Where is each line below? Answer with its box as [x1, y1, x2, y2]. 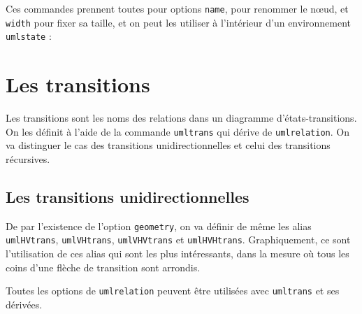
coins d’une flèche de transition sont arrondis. [6, 259, 201, 274]
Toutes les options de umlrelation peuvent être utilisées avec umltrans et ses [6, 283, 340, 298]
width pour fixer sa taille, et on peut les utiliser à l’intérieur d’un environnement [6, 15, 352, 29]
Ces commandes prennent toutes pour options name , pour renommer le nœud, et [6, 1, 349, 15]
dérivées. [6, 297, 43, 311]
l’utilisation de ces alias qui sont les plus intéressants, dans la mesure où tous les [6, 246, 349, 261]
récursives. [6, 151, 50, 166]
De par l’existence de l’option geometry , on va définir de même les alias [6, 218, 312, 233]
